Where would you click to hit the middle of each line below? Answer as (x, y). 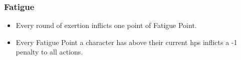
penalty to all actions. (49, 52)
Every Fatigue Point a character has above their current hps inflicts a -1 (127, 42)
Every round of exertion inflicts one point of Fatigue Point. (106, 25)
